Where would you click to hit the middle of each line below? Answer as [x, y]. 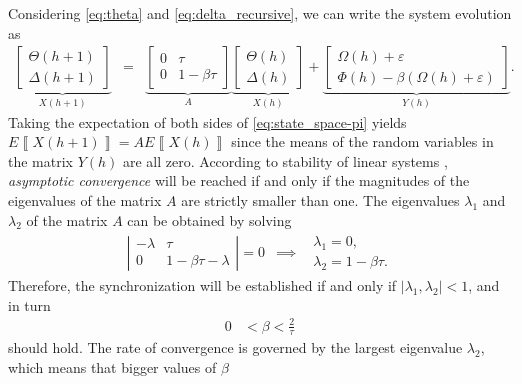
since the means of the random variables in [362, 141]
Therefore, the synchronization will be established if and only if [202, 284]
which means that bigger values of [112, 367]
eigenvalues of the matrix [85, 200]
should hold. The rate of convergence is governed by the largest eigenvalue [235, 347]
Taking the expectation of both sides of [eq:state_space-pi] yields [207, 121]
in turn [29, 304]
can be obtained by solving [209, 219]
